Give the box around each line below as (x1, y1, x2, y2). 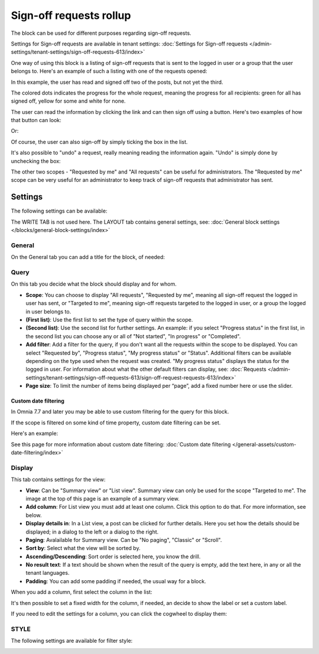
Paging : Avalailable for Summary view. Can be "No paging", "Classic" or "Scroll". (25, 536, 222, 543)
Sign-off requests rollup (11, 9, 131, 22)
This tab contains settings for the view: (11, 476, 106, 483)
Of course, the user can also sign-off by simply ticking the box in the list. (11, 138, 188, 145)
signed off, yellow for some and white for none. (11, 97, 126, 104)
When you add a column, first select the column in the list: (11, 588, 153, 596)
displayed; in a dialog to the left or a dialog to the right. (25, 528, 159, 535)
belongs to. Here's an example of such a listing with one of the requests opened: (11, 68, 207, 75)
